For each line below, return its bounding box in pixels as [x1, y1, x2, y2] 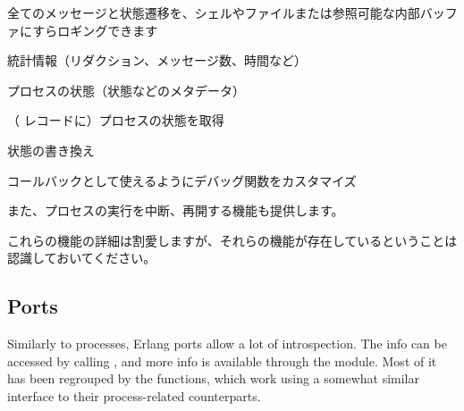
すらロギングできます [32, 21, 158, 39]
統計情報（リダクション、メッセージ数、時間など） [7, 51, 307, 70]
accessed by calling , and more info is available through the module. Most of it [7, 351, 437, 370]
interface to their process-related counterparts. [7, 386, 261, 405]
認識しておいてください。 [7, 248, 156, 267]
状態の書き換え [7, 140, 95, 159]
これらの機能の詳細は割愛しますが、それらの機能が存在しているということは [7, 231, 458, 249]
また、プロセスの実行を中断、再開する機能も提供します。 [7, 201, 344, 220]
